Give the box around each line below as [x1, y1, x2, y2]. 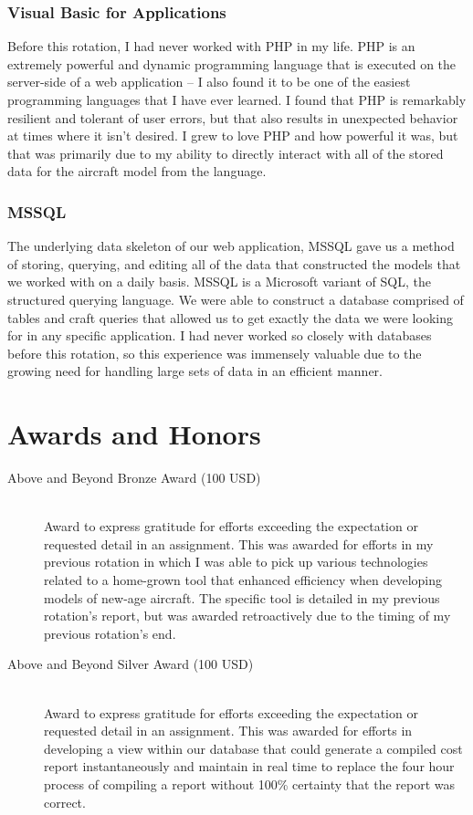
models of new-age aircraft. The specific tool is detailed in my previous [44, 588, 440, 607]
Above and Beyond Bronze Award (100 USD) [7, 468, 261, 487]
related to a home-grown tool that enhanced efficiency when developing [44, 570, 443, 590]
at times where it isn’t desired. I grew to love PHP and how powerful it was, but [7, 126, 458, 145]
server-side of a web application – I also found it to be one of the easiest [7, 72, 411, 91]
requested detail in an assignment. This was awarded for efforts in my [44, 534, 434, 553]
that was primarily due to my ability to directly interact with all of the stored [7, 143, 444, 162]
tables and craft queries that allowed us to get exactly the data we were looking [7, 308, 453, 327]
